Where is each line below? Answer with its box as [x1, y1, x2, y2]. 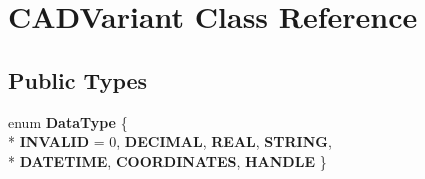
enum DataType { [8, 111, 128, 132]
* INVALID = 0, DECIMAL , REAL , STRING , [8, 131, 332, 152]
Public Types [8, 64, 148, 95]
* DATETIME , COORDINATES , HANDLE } [8, 150, 327, 171]
